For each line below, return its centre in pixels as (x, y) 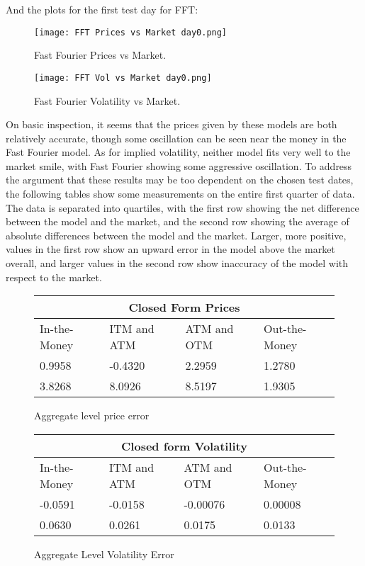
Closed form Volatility (184, 446)
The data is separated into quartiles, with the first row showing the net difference (182, 207)
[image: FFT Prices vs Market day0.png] (131, 32)
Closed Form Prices (184, 307)
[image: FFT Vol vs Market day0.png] (123, 78)
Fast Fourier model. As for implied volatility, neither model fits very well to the (178, 152)
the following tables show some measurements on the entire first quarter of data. (180, 194)
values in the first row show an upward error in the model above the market (170, 249)
